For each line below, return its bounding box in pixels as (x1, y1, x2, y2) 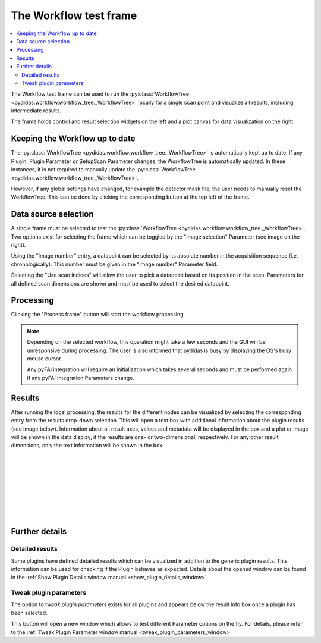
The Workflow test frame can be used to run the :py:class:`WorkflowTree (11, 90, 190, 98)
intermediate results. (11, 107, 62, 114)
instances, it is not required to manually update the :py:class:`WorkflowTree (11, 166, 196, 173)
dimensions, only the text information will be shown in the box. (11, 442, 164, 449)
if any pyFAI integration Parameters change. (27, 374, 135, 381)
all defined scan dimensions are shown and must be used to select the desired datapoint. (11, 280, 230, 287)
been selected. (11, 609, 48, 616)
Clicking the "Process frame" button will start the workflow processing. (11, 311, 185, 318)
